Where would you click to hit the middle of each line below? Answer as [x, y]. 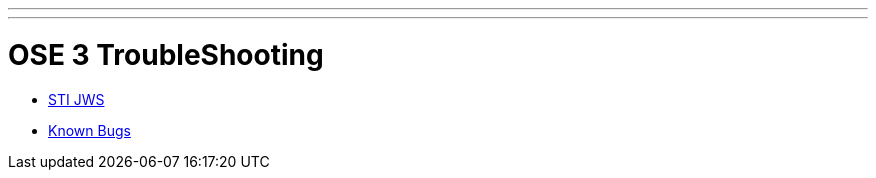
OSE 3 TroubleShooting [166, 54]
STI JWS [76, 99]
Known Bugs [89, 130]
